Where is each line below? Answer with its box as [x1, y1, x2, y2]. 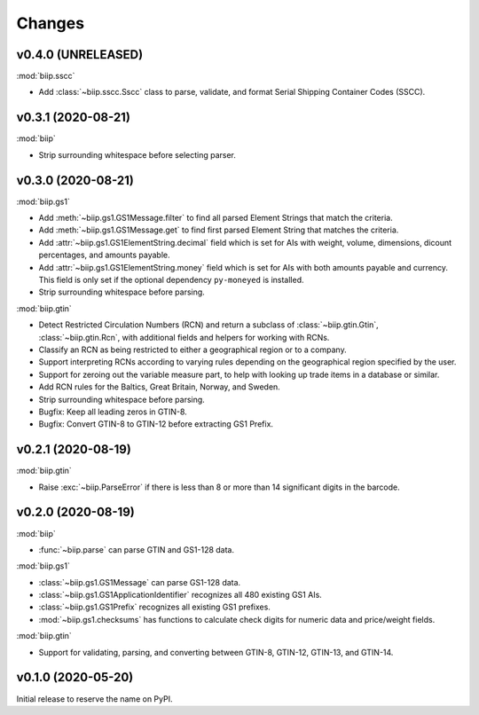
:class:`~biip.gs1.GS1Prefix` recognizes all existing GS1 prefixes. [38, 601, 271, 612]
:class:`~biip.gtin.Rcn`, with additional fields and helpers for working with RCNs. [38, 332, 330, 342]
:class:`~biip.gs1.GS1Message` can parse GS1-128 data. [38, 577, 241, 587]
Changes [16, 13, 84, 33]
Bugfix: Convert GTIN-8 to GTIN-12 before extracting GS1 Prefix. [38, 419, 274, 429]
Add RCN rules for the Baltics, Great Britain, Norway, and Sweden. [38, 381, 281, 392]
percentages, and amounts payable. [38, 249, 170, 261]
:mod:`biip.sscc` [16, 71, 75, 82]
